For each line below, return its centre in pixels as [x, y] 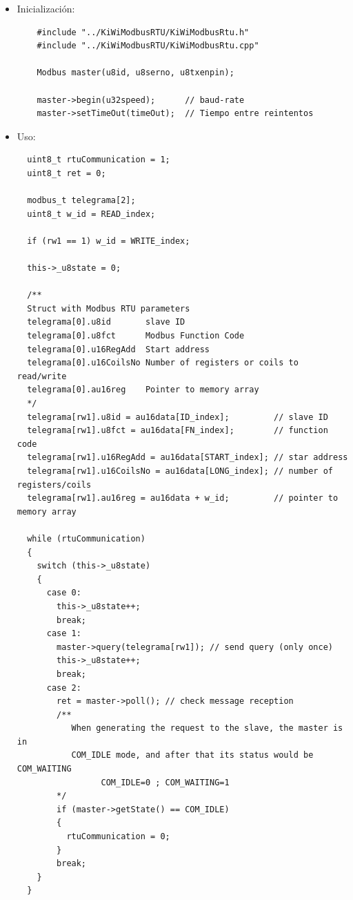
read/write [42, 376]
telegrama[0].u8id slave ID [106, 322]
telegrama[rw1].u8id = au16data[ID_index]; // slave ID [178, 417]
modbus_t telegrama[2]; [81, 201]
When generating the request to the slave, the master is [207, 728]
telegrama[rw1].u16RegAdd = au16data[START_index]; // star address [188, 458]
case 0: [64, 593]
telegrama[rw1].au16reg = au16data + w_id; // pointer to [183, 498]
